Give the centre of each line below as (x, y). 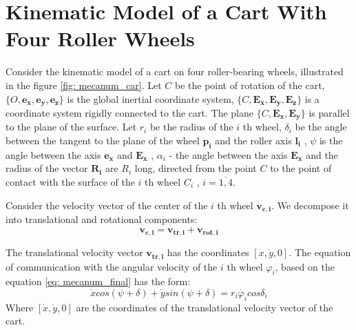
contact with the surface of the (70, 181)
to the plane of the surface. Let (71, 127)
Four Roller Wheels (100, 38)
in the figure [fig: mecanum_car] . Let (84, 85)
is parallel (329, 112)
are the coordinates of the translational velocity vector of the (205, 307)
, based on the (305, 266)
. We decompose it (310, 205)
